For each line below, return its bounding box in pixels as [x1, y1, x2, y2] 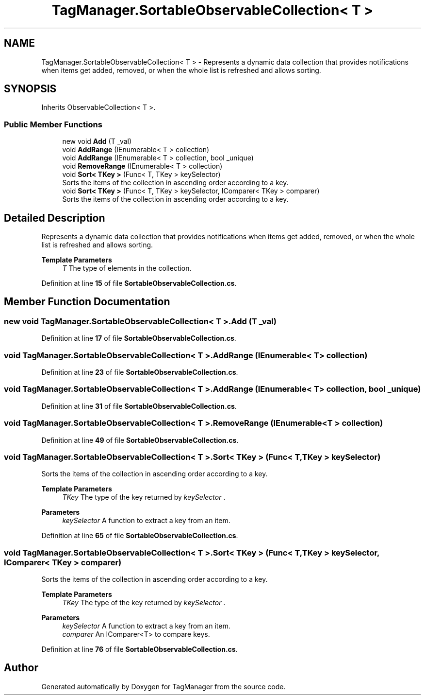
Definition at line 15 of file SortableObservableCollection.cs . [41, 279, 237, 288]
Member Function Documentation [4, 296, 170, 308]
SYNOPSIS [4, 83, 57, 95]
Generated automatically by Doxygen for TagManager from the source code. [41, 682, 286, 691]
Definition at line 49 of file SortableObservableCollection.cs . [41, 436, 239, 444]
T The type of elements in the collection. [62, 264, 192, 273]
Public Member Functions [4, 119, 102, 129]
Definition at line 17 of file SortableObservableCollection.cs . [41, 334, 236, 343]
